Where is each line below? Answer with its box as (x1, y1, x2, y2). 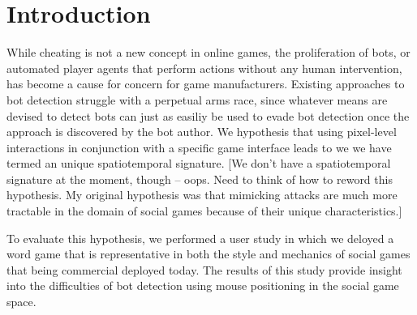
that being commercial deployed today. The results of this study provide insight (6, 261, 402, 278)
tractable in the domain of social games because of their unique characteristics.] (6, 202, 402, 219)
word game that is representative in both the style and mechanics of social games (6, 245, 411, 262)
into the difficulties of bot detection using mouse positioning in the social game (6, 277, 399, 294)
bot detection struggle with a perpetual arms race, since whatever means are (6, 91, 388, 108)
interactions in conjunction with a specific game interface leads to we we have (6, 138, 392, 155)
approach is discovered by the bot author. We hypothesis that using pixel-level (6, 123, 397, 140)
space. (6, 293, 37, 310)
